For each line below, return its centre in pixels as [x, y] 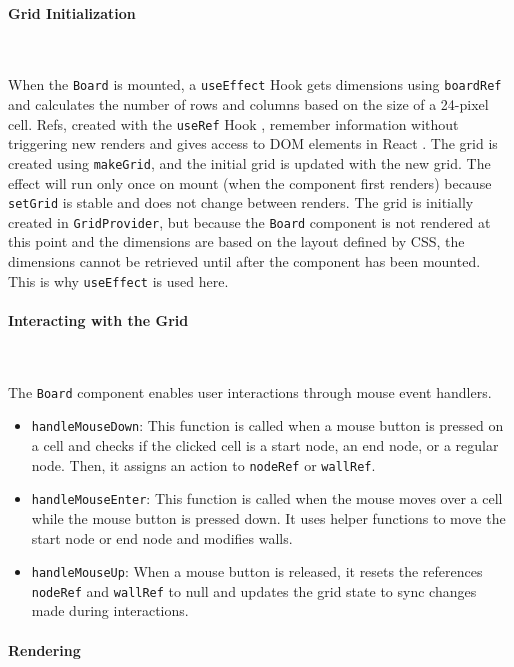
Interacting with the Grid [98, 319]
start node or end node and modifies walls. [162, 537]
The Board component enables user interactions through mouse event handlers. [250, 391]
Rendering [44, 649]
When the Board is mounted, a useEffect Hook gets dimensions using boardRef [255, 84]
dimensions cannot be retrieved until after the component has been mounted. [244, 261]
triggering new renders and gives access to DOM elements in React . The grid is [253, 143]
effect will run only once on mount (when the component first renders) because [250, 182]
